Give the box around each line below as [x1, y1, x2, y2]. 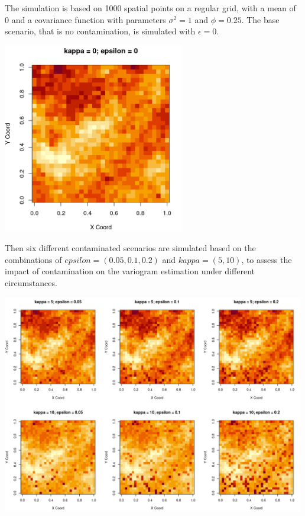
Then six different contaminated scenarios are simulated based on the [5, 242, 256, 254]
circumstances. [5, 277, 57, 289]
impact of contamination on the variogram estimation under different [5, 265, 255, 277]
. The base [241, 13, 280, 25]
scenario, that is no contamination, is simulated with [5, 25, 196, 37]
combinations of [5, 253, 62, 265]
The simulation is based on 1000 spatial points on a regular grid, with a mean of [5, 2, 296, 14]
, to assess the [241, 253, 292, 265]
